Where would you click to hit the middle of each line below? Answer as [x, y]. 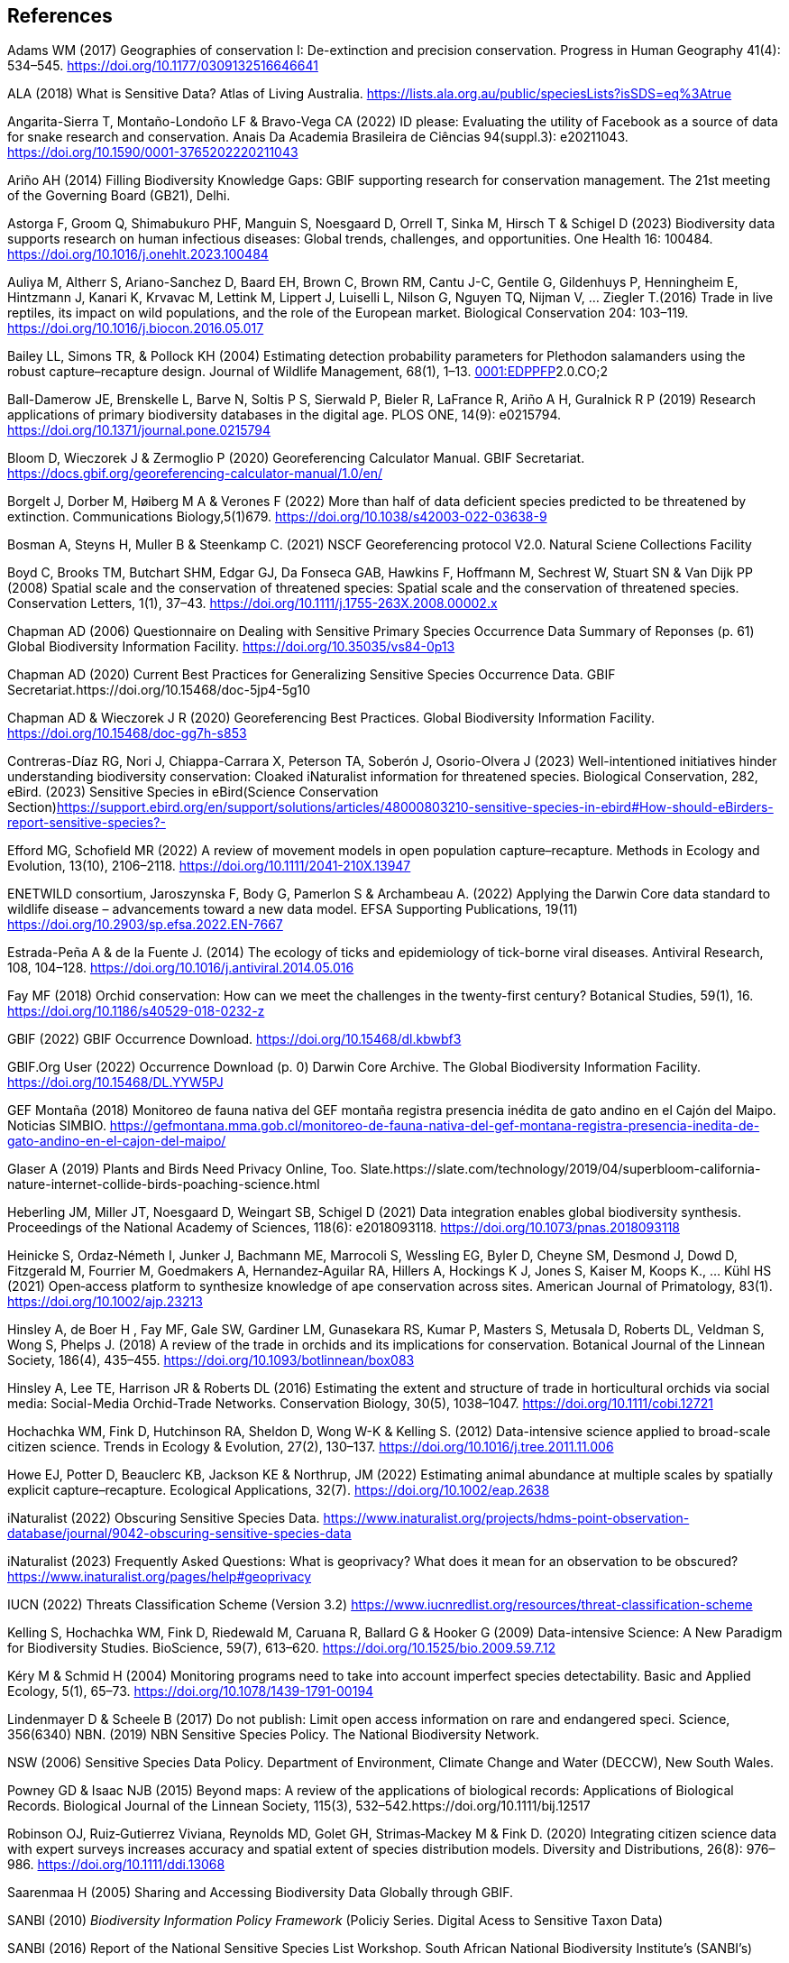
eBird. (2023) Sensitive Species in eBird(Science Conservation [193, 792]
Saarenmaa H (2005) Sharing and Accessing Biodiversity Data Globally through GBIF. [261, 1893]
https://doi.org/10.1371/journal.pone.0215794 [139, 430]
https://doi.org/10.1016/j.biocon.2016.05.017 [136, 328]
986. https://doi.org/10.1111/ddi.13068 [116, 1865]
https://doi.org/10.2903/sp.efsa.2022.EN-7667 [145, 925]
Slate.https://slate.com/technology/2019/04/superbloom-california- [560, 1169]
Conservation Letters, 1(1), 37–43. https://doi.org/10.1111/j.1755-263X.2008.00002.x [252, 604]
